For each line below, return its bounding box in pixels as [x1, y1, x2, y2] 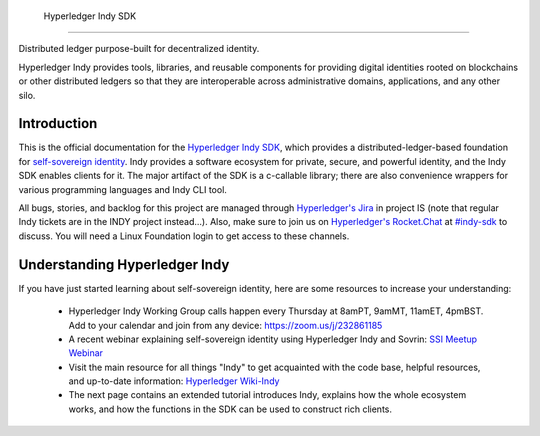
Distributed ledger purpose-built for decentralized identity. [18, 43, 260, 55]
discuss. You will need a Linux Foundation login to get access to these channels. [18, 230, 350, 242]
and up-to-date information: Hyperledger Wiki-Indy [68, 375, 280, 387]
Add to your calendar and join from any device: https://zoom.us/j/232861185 [68, 319, 383, 331]
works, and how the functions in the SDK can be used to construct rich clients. [68, 403, 393, 415]
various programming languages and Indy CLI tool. [18, 183, 227, 195]
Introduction [18, 115, 98, 132]
